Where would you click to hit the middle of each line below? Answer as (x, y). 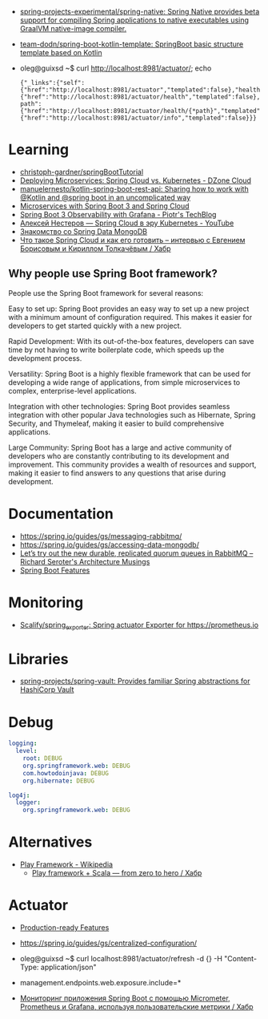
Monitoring (46, 603)
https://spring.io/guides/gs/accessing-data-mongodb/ (110, 544)
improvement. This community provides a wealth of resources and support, (132, 464)
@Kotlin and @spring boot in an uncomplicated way (105, 197)
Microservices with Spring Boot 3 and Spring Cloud (104, 206)
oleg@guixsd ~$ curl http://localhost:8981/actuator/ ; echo (116, 68)
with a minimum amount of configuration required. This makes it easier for (130, 317)
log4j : (19, 795)
